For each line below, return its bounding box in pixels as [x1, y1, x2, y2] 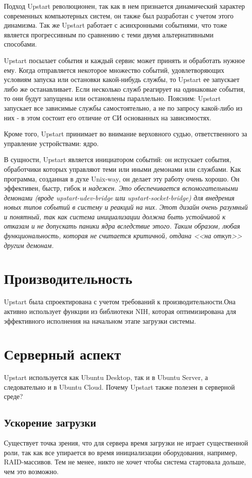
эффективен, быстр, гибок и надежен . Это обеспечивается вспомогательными [4, 183, 238, 193]
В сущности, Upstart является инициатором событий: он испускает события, [4, 154, 231, 165]
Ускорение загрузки [4, 415, 96, 430]
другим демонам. [4, 240, 54, 250]
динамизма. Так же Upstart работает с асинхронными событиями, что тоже [4, 20, 227, 30]
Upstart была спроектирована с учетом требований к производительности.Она [4, 297, 236, 307]
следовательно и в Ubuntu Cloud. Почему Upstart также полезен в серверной [4, 381, 235, 392]
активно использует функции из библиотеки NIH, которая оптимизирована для [4, 306, 236, 316]
